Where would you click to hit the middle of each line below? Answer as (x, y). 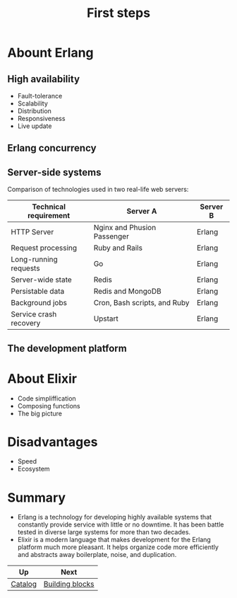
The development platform (67, 348)
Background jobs (39, 303)
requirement (49, 216)
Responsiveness (41, 119)
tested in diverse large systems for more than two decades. (104, 532)
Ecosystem (34, 469)
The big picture (39, 413)
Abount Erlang (50, 53)
